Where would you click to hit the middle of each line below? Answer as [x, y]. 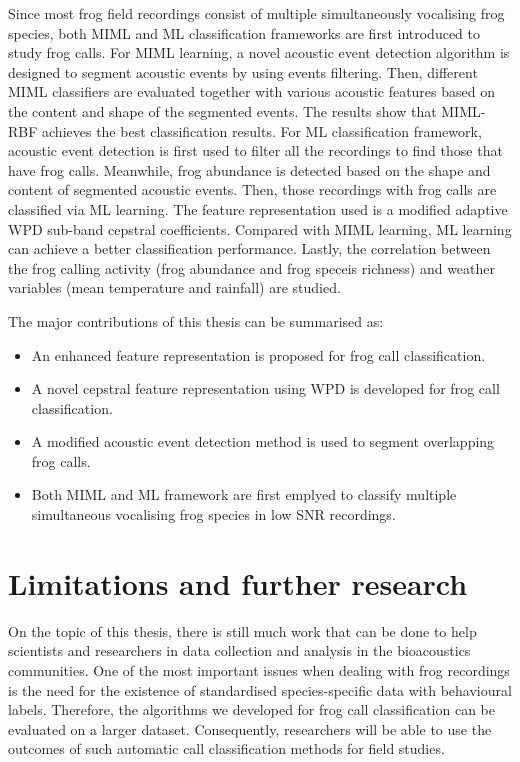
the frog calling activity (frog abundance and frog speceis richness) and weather [252, 267]
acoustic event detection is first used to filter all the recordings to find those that [255, 150]
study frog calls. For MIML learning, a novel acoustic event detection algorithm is [259, 52]
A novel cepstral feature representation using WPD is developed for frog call [265, 388]
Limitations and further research [238, 582]
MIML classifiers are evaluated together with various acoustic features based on [252, 91]
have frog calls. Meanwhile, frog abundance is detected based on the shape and [249, 169]
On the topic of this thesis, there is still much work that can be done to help [242, 630]
